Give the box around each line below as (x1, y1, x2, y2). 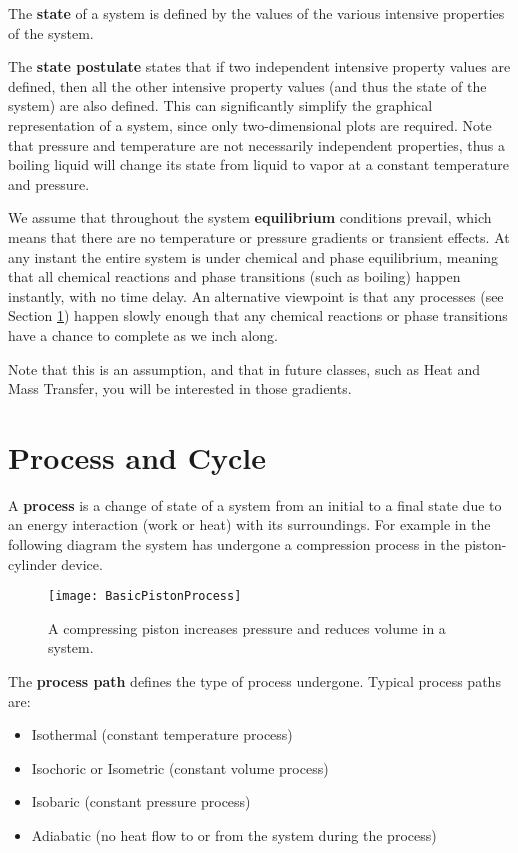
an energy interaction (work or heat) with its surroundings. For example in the (8, 514, 491, 535)
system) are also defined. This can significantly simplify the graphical (8, 95, 433, 116)
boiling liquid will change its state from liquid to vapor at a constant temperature (8, 154, 509, 175)
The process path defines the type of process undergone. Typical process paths (8, 671, 501, 692)
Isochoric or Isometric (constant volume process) (31, 757, 329, 778)
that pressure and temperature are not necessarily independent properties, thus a (8, 134, 506, 155)
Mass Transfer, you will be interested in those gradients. (8, 378, 352, 399)
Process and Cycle (8, 436, 266, 477)
